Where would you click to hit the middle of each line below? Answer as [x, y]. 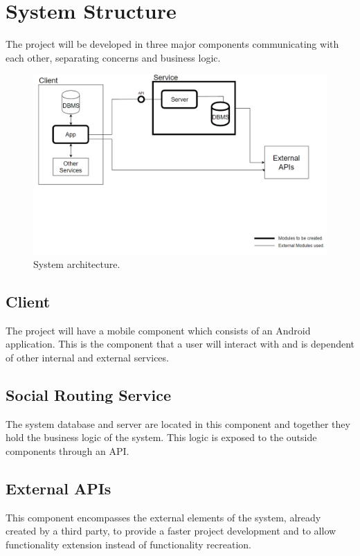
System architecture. [77, 263]
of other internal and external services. [87, 357]
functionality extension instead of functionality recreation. [128, 544]
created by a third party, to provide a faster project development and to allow [171, 531]
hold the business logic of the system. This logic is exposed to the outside [161, 437]
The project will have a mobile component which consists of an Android [158, 330]
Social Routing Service [89, 394]
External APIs [58, 488]
